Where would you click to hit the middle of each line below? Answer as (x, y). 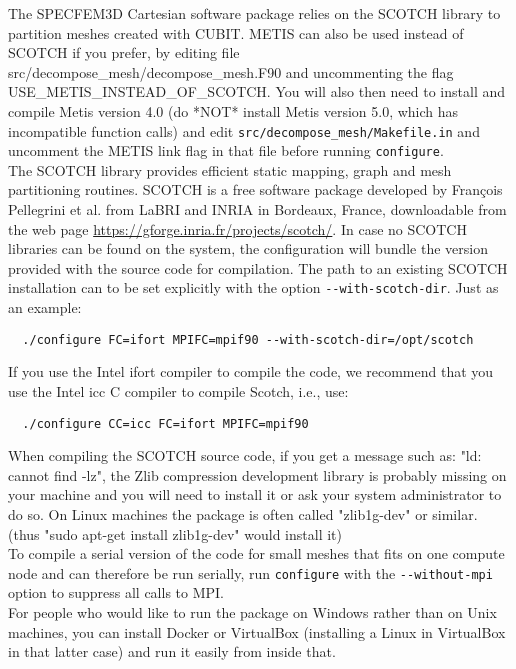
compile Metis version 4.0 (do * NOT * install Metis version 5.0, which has (233, 110)
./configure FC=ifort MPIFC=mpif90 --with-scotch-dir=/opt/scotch (248, 339)
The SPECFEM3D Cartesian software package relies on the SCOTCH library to (254, 13)
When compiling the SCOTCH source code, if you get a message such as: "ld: (245, 455)
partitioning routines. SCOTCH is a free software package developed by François (255, 189)
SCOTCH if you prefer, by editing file (124, 52)
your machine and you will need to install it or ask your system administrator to (255, 494)
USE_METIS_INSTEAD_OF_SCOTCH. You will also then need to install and (257, 91)
